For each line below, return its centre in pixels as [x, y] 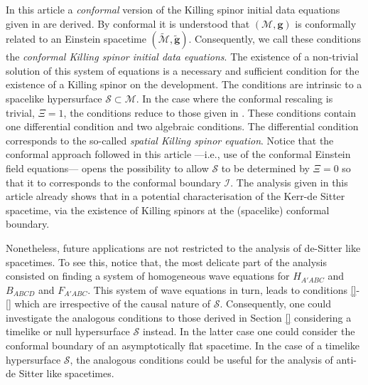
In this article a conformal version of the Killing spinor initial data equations [173, 9]
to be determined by [265, 168]
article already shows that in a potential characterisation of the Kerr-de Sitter [175, 196]
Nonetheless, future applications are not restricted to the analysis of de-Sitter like [183, 247]
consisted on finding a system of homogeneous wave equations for [148, 276]
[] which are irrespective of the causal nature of [108, 304]
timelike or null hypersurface [68, 331]
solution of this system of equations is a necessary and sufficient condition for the [183, 70]
